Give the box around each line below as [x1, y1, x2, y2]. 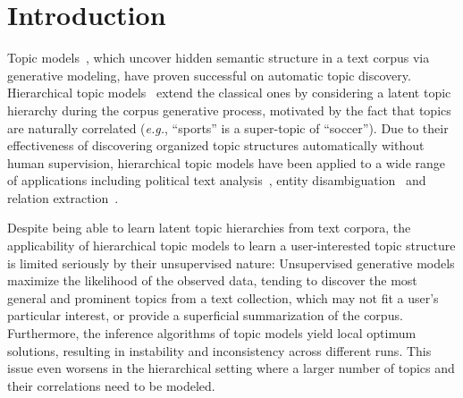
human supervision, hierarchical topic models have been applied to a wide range [7, 153, 446, 172]
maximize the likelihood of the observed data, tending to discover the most [7, 271, 417, 290]
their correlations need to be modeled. [7, 376, 215, 394]
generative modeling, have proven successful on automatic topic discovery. [7, 65, 411, 84]
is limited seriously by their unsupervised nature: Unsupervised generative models [7, 253, 455, 272]
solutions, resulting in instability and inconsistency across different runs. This [7, 341, 432, 360]
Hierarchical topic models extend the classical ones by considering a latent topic [7, 83, 451, 102]
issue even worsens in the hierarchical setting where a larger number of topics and [7, 359, 455, 377]
